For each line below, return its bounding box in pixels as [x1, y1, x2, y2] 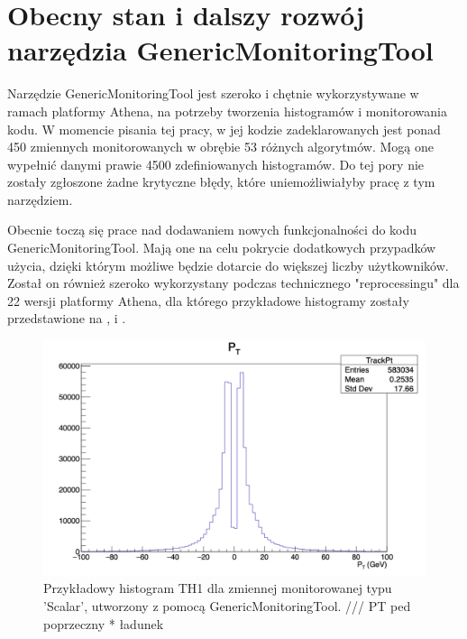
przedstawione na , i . [7, 309, 126, 328]
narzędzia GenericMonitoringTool [7, 32, 434, 69]
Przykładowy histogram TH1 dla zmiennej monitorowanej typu [43, 579, 392, 597]
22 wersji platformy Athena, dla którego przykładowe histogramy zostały [7, 291, 409, 310]
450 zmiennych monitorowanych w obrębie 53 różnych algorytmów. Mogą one [7, 137, 435, 156]
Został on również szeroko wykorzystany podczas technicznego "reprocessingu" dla [7, 273, 460, 292]
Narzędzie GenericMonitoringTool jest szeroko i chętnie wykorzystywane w [7, 84, 419, 103]
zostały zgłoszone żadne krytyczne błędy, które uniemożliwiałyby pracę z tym [7, 172, 435, 191]
